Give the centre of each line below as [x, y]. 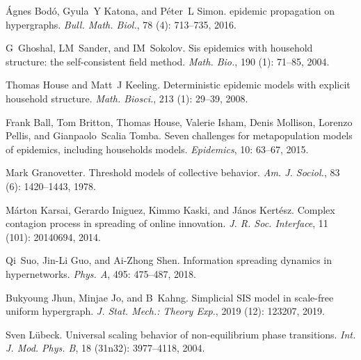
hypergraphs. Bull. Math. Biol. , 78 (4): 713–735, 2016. [121, 24]
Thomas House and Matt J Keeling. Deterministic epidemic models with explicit [178, 85]
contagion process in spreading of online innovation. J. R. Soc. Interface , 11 [167, 223]
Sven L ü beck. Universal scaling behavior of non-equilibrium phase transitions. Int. [181, 334]
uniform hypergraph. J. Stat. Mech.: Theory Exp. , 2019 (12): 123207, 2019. [165, 311]
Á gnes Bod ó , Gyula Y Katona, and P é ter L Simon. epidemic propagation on [170, 10]
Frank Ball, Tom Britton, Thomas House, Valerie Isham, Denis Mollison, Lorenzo [179, 122]
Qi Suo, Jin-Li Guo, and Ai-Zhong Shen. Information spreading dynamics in [169, 260]
